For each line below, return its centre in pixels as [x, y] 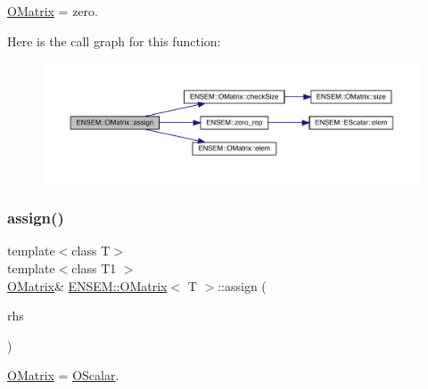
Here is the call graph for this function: [114, 41]
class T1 [94, 267]
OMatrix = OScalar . [63, 375]
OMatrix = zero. [53, 11]
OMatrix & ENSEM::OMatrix [87, 285]
